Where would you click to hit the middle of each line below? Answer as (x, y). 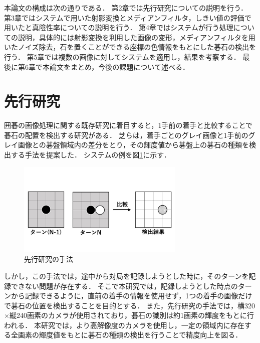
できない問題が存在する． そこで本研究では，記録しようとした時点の (124, 286)
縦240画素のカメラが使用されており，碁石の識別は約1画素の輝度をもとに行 (132, 315)
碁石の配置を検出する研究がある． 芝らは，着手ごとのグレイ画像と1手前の (126, 135)
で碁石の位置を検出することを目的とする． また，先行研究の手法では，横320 (129, 305)
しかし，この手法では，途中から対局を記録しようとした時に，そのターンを (126, 276)
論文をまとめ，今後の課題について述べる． (119, 66)
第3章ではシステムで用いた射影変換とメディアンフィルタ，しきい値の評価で (128, 17)
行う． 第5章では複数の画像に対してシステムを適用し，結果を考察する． (122, 56)
